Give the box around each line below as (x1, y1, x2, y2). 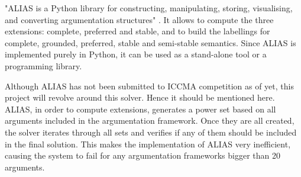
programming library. (5, 59, 82, 72)
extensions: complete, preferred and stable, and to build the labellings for (5, 25, 270, 37)
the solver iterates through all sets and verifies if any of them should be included (5, 125, 297, 138)
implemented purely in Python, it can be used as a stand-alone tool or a (5, 48, 267, 60)
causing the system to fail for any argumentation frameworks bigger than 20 (5, 149, 281, 162)
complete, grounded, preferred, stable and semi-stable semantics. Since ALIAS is (5, 36, 296, 49)
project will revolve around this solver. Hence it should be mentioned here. (5, 91, 275, 104)
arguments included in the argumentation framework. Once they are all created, (5, 114, 294, 127)
